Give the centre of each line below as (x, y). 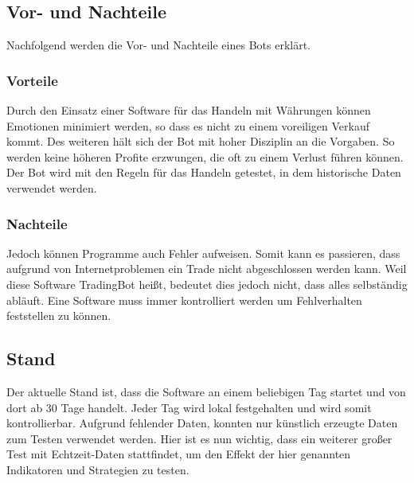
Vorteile (32, 80)
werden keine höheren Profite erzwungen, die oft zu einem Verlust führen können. (205, 156)
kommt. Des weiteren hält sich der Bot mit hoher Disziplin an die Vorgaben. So (201, 141)
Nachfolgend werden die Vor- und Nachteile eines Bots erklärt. (158, 45)
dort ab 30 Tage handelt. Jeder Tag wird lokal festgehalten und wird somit (189, 407)
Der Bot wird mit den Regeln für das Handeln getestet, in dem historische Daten (204, 172)
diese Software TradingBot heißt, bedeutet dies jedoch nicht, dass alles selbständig (207, 284)
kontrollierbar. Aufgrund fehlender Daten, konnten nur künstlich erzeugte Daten (202, 423)
